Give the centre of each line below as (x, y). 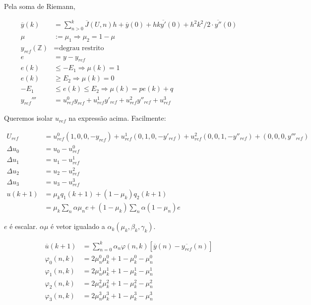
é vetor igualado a (78, 226)
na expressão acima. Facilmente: (117, 118)
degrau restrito (82, 48)
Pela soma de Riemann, (40, 6)
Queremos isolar (29, 118)
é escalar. (24, 226)
